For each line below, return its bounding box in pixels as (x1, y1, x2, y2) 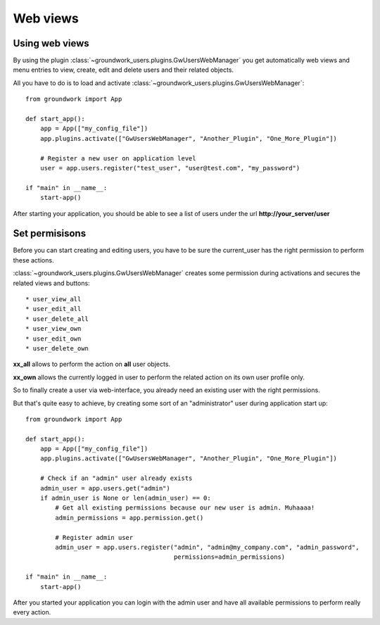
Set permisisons (13, 227, 87, 239)
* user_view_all (25, 296, 82, 303)
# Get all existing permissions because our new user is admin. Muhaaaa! (55, 504, 315, 512)
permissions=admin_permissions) (173, 553, 286, 561)
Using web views (13, 37, 89, 49)
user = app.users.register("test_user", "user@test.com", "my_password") (39, 164, 300, 172)
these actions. (13, 255, 54, 264)
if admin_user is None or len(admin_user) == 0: (39, 494, 211, 503)
